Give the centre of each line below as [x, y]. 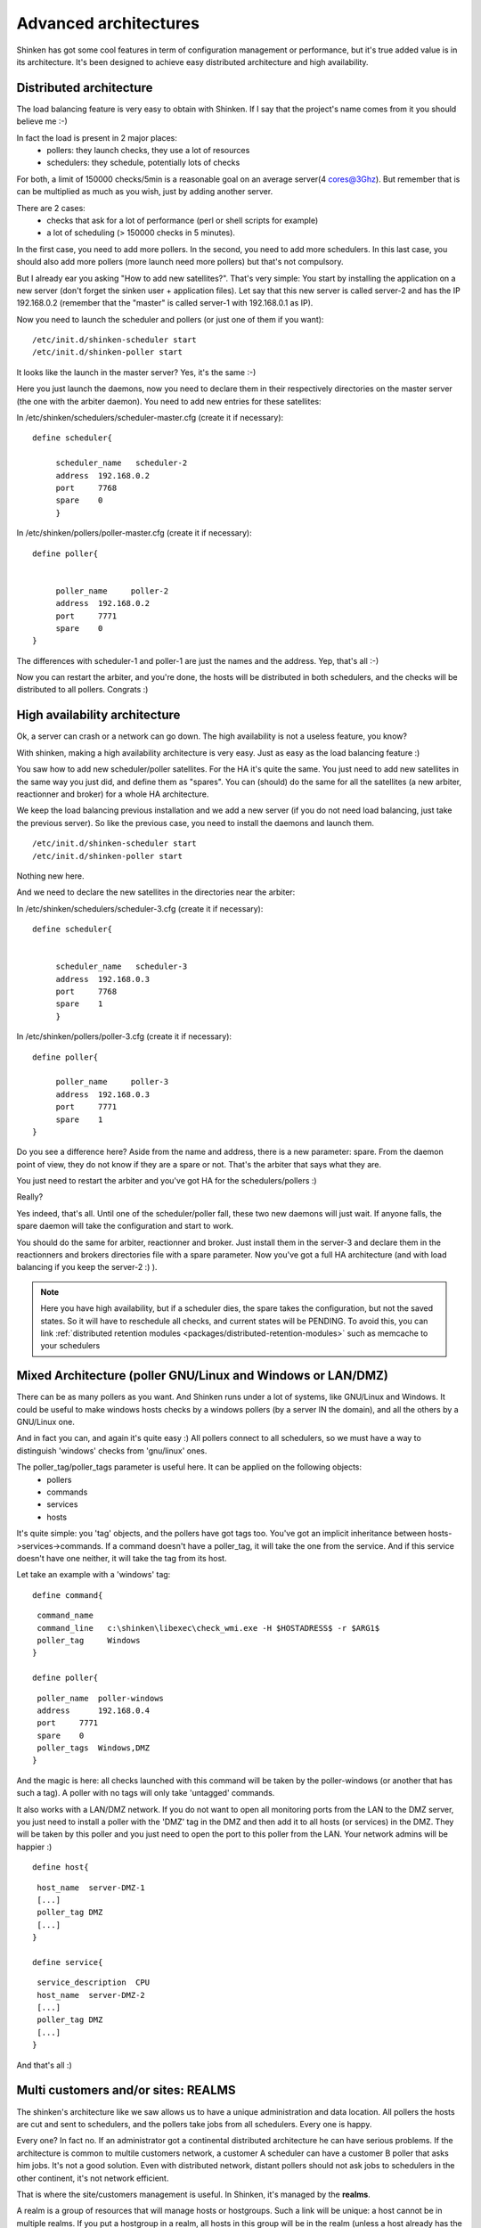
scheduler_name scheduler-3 [122, 967]
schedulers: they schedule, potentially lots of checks [143, 163]
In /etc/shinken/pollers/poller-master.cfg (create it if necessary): [135, 533]
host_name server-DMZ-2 [91, 1995]
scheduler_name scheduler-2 [122, 463]
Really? [30, 1197]
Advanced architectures [108, 23]
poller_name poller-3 [112, 1082]
